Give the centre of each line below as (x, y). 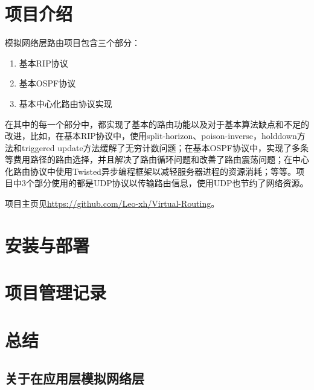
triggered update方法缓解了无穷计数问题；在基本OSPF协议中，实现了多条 (165, 147)
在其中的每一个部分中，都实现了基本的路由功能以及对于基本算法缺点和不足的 (157, 124)
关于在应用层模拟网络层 (75, 378)
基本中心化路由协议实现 (66, 103)
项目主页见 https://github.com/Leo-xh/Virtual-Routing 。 (112, 203)
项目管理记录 (56, 292)
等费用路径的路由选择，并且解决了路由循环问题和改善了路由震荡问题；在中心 (157, 159)
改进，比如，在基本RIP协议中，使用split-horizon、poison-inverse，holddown (151, 136)
